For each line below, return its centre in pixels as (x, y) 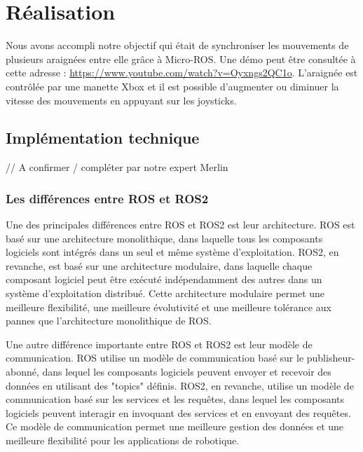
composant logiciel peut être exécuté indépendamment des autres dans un (164, 279)
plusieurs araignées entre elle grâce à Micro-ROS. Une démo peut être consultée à (181, 59)
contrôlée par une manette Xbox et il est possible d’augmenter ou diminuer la (172, 86)
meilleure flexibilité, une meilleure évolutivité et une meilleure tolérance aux (169, 307)
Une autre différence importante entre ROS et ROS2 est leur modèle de (159, 344)
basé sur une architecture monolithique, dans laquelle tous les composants (164, 238)
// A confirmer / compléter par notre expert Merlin (117, 167)
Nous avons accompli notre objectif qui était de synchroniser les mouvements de (177, 45)
